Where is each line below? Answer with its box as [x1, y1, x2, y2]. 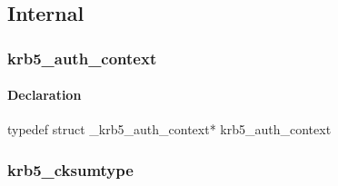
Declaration [7, 85, 82, 104]
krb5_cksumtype [7, 158, 134, 181]
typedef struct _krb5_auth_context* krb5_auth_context [7, 120, 332, 139]
